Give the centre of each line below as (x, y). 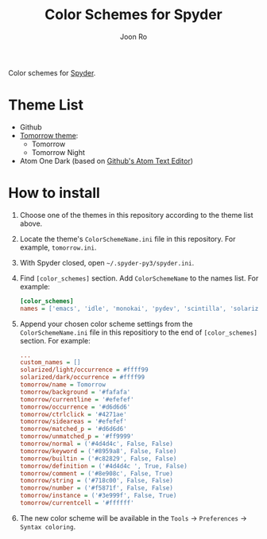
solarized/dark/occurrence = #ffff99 (82, 378)
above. (31, 223)
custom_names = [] (50, 363)
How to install (54, 193)
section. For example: (55, 340)
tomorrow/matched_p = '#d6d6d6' (73, 429)
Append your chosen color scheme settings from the (106, 324)
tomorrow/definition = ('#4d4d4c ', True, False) (104, 466)
